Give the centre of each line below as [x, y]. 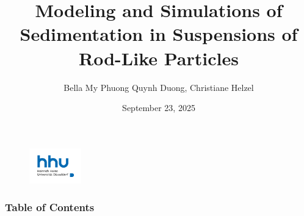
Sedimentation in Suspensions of [159, 34]
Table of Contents [50, 207]
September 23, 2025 [159, 108]
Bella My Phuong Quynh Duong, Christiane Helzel [159, 87]
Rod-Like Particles [159, 58]
